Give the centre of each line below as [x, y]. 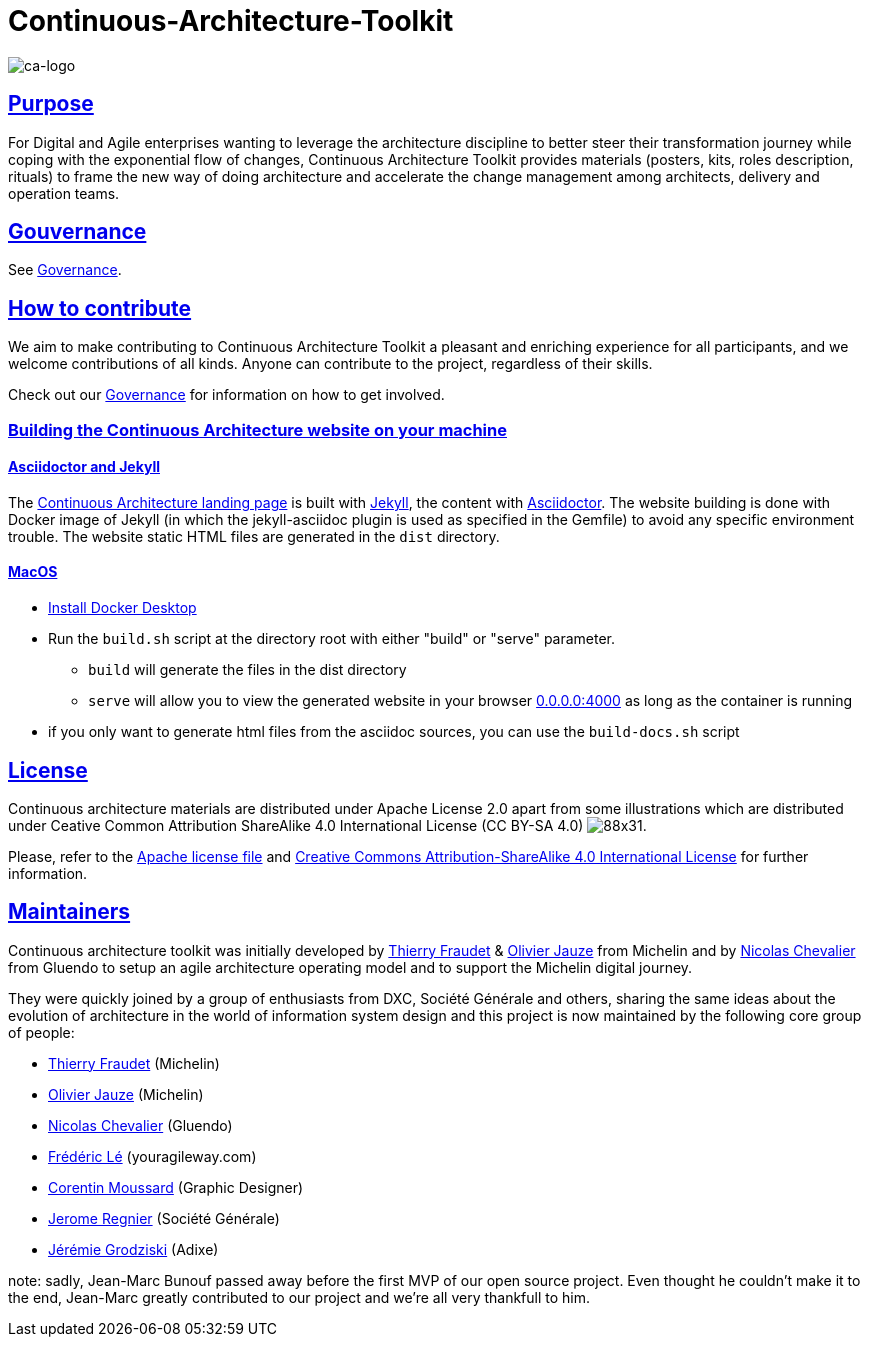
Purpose [51, 104]
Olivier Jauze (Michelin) [126, 1094]
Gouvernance [77, 232]
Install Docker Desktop [122, 608]
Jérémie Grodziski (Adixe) [133, 1249]
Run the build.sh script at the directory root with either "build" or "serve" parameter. [332, 639]
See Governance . [65, 270]
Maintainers [69, 912]
